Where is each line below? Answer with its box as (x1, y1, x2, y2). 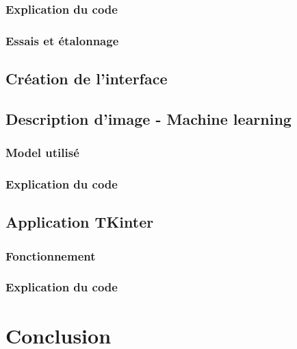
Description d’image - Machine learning (5, 108, 292, 129)
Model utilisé (5, 144, 79, 161)
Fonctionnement (5, 247, 96, 264)
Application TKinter (5, 211, 154, 232)
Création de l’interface (5, 68, 168, 89)
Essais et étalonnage (5, 32, 119, 49)
